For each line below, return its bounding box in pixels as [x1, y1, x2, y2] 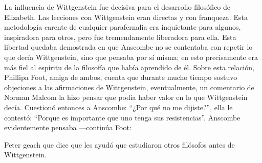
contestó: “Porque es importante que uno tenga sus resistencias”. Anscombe [4, 112, 241, 123]
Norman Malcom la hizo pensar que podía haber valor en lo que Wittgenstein [4, 92, 248, 103]
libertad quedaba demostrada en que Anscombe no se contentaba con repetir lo [4, 42, 253, 52]
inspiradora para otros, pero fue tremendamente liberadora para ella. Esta [4, 31, 236, 42]
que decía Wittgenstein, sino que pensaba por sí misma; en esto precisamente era [4, 51, 258, 62]
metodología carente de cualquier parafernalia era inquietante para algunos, [4, 22, 241, 32]
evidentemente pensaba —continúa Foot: [4, 122, 132, 133]
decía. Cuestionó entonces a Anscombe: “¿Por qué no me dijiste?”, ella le [4, 101, 233, 112]
